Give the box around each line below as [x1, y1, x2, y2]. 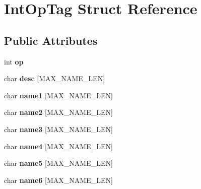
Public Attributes [4, 32, 98, 48]
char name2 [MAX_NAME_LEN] [4, 107, 113, 117]
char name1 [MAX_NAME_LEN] [4, 90, 113, 100]
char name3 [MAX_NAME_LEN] [4, 123, 113, 134]
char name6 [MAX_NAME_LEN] [4, 174, 113, 185]
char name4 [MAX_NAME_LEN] [4, 141, 113, 151]
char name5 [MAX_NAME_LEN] [4, 158, 113, 168]
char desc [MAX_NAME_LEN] [4, 73, 105, 84]
